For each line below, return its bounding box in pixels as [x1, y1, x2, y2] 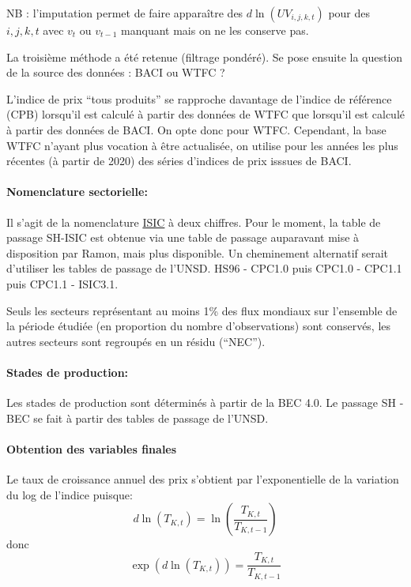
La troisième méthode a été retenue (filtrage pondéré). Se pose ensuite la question [6, 48, 403, 65]
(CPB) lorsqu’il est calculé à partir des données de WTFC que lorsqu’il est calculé [6, 106, 405, 122]
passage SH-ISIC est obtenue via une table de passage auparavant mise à [6, 229, 360, 246]
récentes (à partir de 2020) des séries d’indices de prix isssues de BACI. [6, 152, 352, 169]
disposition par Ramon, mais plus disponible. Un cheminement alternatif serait [6, 244, 389, 261]
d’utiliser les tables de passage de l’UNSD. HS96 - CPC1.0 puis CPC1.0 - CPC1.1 [6, 260, 402, 277]
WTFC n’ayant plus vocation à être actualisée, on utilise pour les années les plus [6, 137, 398, 153]
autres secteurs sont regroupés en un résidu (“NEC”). [6, 333, 266, 349]
